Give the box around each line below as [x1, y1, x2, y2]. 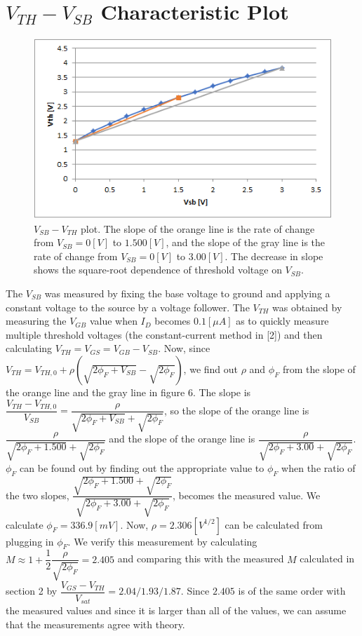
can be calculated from [224, 517, 323, 532]
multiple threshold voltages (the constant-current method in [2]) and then [6, 327, 323, 341]
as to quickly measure [236, 313, 329, 328]
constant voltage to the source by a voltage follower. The [6, 299, 250, 314]
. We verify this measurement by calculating [67, 534, 257, 548]
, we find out [183, 361, 239, 376]
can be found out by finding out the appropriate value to [20, 460, 264, 475]
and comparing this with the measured [117, 551, 284, 566]
